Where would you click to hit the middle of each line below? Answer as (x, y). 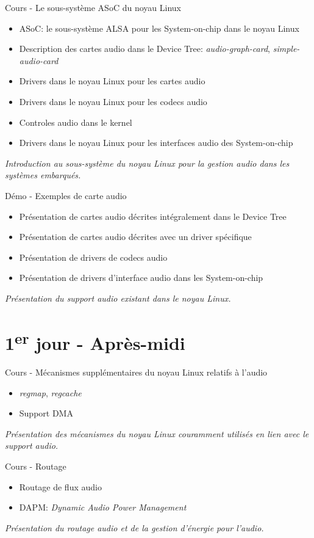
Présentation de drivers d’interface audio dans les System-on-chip (141, 278)
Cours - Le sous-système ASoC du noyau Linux (93, 7)
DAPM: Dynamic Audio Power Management (103, 507)
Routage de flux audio (60, 486)
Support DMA (46, 413)
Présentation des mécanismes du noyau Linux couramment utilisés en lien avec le (157, 433)
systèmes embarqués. (43, 175)
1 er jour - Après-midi (95, 341)
